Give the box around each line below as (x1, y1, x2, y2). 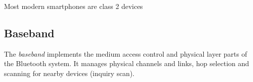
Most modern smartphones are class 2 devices (4, 1, 143, 11)
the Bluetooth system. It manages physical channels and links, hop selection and (4, 58, 250, 69)
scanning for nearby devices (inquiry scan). (4, 68, 135, 78)
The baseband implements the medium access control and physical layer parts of (4, 48, 247, 59)
